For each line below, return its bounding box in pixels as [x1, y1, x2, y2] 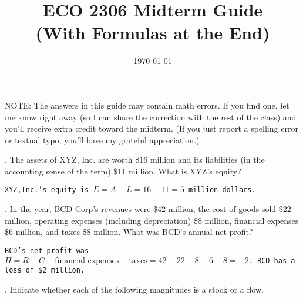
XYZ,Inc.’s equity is [5, 186, 89, 194]
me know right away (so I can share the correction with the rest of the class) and [5, 110, 297, 123]
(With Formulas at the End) [35, 21, 270, 45]
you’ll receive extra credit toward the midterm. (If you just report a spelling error [5, 122, 298, 135]
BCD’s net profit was [5, 246, 89, 255]
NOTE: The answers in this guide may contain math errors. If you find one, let [5, 99, 289, 111]
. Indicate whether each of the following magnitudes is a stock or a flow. [5, 283, 264, 295]
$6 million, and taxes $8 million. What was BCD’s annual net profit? [5, 226, 253, 238]
